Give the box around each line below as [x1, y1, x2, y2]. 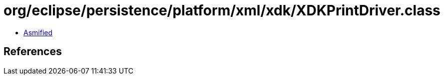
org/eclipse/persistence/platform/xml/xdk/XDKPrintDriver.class [3, 2, 441, 19]
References [3, 45, 62, 58]
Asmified [23, 28, 53, 37]
